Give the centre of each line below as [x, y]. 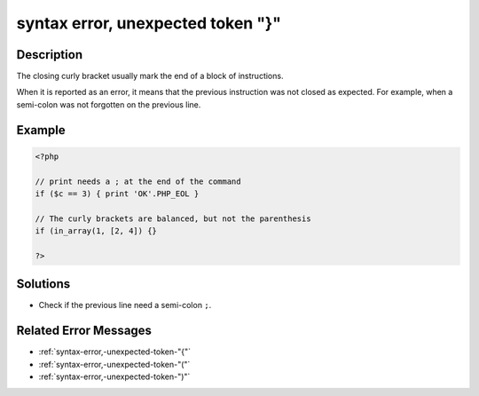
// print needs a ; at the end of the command [138, 181]
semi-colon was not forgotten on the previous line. [109, 104]
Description [50, 55]
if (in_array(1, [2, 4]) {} [96, 231]
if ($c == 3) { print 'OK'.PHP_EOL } [117, 194]
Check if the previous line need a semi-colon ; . [125, 305]
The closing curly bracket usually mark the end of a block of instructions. [150, 76]
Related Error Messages [84, 331]
